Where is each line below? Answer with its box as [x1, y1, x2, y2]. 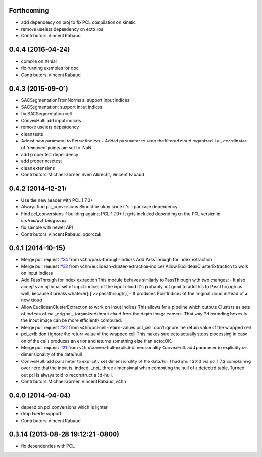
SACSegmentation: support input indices [21, 104, 103, 110]
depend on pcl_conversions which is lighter [21, 404, 108, 410]
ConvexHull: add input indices [21, 118, 81, 124]
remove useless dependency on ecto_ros [21, 26, 104, 32]
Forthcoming [9, 6, 49, 15]
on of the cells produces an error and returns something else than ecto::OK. [21, 338, 173, 344]
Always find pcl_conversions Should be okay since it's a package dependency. [21, 204, 179, 210]
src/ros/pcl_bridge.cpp [21, 218, 67, 223]
